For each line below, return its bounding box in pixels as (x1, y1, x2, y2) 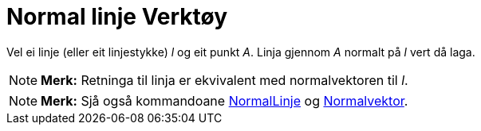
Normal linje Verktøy (6, 3, 228, 30)
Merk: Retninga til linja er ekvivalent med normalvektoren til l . (41, 71, 408, 88)
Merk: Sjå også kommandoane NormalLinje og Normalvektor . (41, 92, 408, 109)
